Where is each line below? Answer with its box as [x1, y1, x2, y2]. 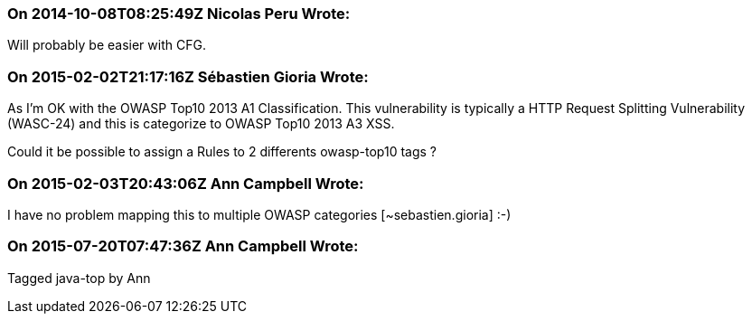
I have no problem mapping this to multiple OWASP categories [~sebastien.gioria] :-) [7, 206, 512, 222]
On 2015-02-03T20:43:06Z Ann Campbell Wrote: [7, 174, 364, 193]
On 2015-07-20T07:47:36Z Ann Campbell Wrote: [7, 237, 359, 256]
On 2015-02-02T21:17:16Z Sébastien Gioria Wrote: [7, 67, 369, 86]
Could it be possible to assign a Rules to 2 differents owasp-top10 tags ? [7, 144, 437, 160]
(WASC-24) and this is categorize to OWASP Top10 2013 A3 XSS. [7, 116, 395, 132]
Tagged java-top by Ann [7, 269, 151, 286]
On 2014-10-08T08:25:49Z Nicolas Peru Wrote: [7, 5, 351, 23]
